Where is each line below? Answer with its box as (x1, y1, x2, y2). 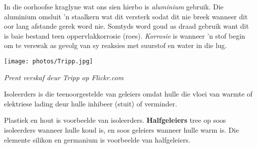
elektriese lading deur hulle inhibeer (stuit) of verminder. (4, 98, 177, 108)
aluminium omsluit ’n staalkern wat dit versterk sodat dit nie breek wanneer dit (4, 11, 248, 21)
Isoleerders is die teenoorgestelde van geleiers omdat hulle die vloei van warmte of (4, 89, 253, 99)
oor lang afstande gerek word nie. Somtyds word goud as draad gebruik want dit (4, 21, 249, 31)
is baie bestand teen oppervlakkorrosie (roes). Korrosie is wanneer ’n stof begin (4, 30, 246, 41)
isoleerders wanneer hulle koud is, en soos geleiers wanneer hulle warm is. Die (4, 125, 239, 135)
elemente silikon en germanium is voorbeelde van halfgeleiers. (4, 134, 190, 145)
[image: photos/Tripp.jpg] (4, 57, 93, 65)
